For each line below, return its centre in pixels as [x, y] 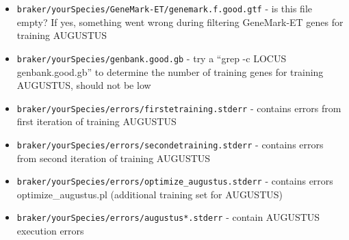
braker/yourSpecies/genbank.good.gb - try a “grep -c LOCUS [152, 58]
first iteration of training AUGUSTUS [96, 121]
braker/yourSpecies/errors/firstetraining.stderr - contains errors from [179, 108]
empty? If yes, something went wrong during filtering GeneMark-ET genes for [180, 22]
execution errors [50, 231]
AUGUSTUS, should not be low [84, 85]
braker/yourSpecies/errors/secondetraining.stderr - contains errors [170, 144]
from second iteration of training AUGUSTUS [114, 158]
